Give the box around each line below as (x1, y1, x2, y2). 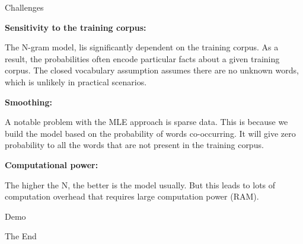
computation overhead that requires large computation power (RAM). (5, 190, 259, 203)
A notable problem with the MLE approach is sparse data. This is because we (5, 115, 288, 128)
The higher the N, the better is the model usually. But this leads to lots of (5, 178, 276, 191)
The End (5, 230, 37, 242)
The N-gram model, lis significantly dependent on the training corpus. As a (5, 41, 279, 53)
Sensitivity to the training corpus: (5, 21, 146, 33)
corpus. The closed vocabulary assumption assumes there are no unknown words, (5, 64, 299, 76)
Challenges (5, 1, 44, 13)
